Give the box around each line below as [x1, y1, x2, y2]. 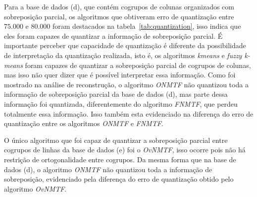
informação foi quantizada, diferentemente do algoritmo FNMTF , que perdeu [4, 98, 238, 109]
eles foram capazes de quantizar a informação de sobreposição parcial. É [4, 30, 223, 41]
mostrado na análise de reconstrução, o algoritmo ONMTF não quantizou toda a [4, 79, 249, 89]
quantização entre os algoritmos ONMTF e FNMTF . [4, 118, 163, 129]
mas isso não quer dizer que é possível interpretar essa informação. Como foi [4, 69, 236, 80]
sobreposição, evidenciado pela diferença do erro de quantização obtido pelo [4, 174, 234, 184]
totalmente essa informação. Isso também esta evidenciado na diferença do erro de [4, 108, 254, 119]
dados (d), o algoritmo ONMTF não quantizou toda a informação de [4, 164, 212, 174]
